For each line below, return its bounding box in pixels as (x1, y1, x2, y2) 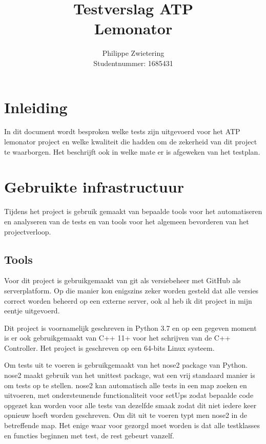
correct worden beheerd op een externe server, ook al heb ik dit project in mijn (4, 295, 252, 306)
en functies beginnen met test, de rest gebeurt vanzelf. (4, 430, 175, 440)
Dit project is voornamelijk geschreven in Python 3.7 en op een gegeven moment (4, 322, 257, 333)
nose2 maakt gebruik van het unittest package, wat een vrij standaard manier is (4, 370, 255, 380)
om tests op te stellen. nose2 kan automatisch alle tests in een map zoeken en (4, 379, 247, 390)
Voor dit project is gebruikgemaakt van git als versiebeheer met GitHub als (4, 275, 241, 286)
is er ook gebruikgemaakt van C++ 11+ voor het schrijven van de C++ (4, 332, 231, 343)
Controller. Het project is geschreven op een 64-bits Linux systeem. (4, 342, 215, 353)
